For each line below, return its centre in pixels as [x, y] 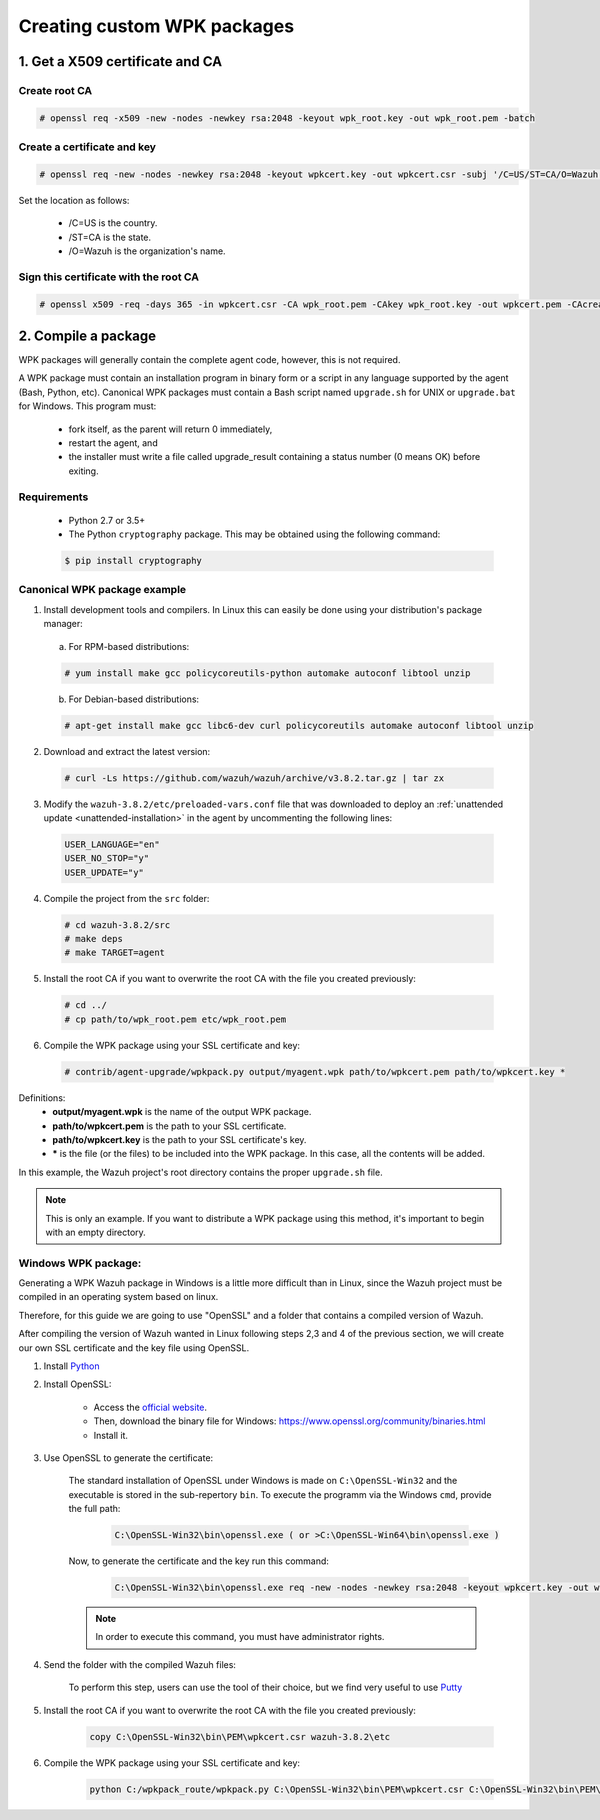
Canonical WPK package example [102, 590]
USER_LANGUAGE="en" [112, 844]
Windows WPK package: [80, 1263]
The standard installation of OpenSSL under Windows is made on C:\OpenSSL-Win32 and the [263, 1481]
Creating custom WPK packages [156, 26]
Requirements [53, 497]
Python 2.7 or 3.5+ [107, 520]
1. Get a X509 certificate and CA [120, 61]
